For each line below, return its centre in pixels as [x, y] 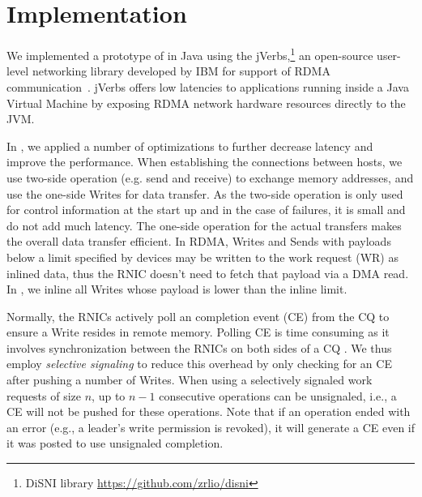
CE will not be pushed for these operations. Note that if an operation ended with [209, 411]
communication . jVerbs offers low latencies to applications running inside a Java [208, 86]
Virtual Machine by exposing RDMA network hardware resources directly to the [206, 103]
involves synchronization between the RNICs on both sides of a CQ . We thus [199, 347]
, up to [109, 395]
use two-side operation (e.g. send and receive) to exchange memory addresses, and [210, 177]
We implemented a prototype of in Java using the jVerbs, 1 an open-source [190, 54]
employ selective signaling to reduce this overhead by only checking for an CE [199, 364]
